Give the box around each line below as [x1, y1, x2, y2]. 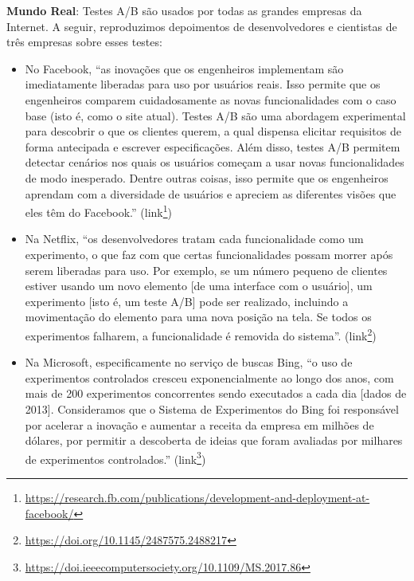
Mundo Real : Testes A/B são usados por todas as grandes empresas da [6, 2, 362, 18]
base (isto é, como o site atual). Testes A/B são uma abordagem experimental [25, 107, 406, 124]
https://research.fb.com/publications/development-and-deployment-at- [25, 489, 370, 505]
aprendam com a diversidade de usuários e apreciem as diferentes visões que [25, 185, 396, 202]
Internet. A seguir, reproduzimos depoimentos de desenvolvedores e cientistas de [6, 18, 397, 34]
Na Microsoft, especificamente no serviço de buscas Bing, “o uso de [25, 354, 353, 371]
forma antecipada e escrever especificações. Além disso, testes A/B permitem [25, 138, 400, 155]
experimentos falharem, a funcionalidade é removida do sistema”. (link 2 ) [25, 324, 377, 343]
